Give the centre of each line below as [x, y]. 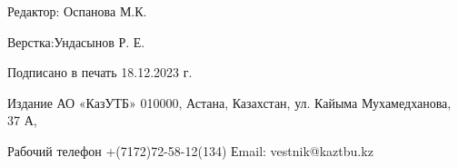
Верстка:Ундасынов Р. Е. [76, 41]
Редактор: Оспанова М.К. [77, 11]
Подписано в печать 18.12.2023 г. [100, 72]
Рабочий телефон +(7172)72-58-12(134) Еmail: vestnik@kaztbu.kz [190, 150]
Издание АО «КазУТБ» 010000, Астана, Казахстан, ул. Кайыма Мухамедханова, [229, 102]
